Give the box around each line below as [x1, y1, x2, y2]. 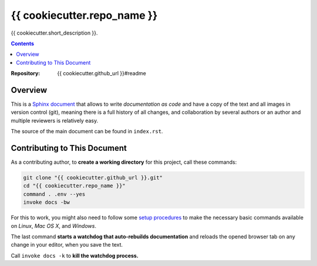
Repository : [11, 70, 41, 77]
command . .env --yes [23, 191, 86, 197]
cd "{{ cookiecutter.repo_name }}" [23, 183, 126, 189]
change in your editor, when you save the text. [11, 241, 123, 248]
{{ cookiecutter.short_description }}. [11, 29, 98, 36]
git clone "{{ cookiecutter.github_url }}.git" [23, 174, 163, 181]
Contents [11, 40, 35, 47]
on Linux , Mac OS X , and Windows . [11, 222, 97, 229]
